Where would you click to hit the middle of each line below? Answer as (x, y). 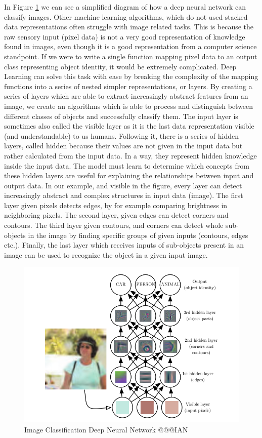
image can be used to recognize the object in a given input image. (106, 254)
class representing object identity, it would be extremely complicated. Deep (120, 66)
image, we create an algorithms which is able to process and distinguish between (129, 106)
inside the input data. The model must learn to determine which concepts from (127, 165)
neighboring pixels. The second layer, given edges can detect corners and (116, 215)
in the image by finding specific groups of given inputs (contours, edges (138, 235)
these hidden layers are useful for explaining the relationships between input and (129, 175)
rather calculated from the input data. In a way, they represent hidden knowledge (130, 155)
